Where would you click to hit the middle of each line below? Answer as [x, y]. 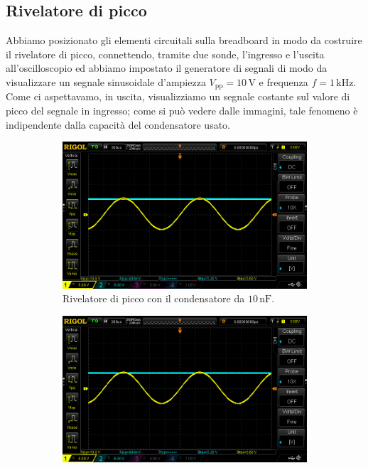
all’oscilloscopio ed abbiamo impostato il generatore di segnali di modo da [167, 68]
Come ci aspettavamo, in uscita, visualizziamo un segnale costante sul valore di [178, 96]
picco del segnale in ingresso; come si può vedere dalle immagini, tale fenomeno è [182, 111]
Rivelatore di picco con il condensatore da [154, 298]
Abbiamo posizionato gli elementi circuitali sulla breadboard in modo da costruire [184, 40]
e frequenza [283, 81]
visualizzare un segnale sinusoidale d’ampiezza [106, 81]
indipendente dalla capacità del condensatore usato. [118, 124]
